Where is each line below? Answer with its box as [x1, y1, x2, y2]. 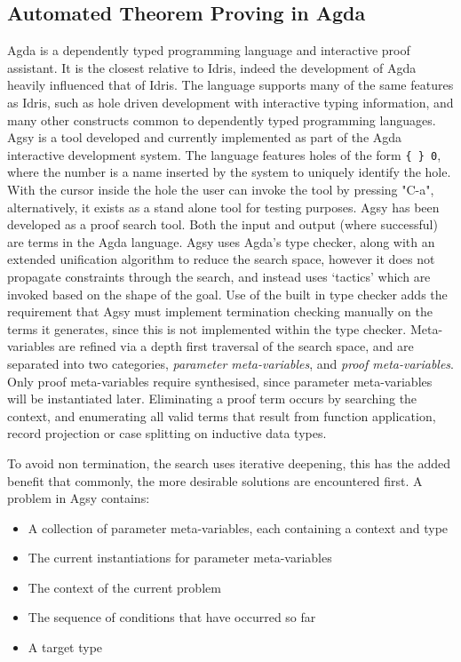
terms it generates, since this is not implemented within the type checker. [7, 319, 407, 338]
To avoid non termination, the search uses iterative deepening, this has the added [7, 453, 451, 472]
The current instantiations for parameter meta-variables [28, 548, 332, 567]
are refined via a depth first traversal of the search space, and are [59, 337, 414, 355]
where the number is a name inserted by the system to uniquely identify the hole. [7, 163, 451, 181]
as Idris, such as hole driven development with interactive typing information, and [7, 92, 454, 111]
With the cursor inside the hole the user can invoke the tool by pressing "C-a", [7, 180, 434, 199]
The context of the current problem [28, 578, 221, 596]
